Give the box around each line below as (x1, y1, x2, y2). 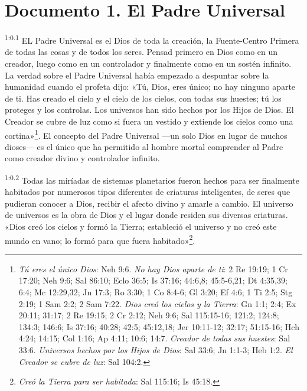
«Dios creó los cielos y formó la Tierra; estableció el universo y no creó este (5, 220, 277, 232)
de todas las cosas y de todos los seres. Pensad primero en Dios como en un (5, 45, 278, 58)
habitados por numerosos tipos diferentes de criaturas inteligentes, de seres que (5, 185, 290, 198)
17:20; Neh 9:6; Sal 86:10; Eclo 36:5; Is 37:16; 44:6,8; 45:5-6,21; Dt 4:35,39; (18, 274, 288, 286)
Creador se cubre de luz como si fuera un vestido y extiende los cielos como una (5, 115, 293, 127)
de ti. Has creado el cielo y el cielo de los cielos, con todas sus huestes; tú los (5, 92, 282, 104)
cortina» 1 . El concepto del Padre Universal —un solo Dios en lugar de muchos (5, 127, 288, 141)
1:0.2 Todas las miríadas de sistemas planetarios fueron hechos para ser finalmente (5, 172, 299, 186)
